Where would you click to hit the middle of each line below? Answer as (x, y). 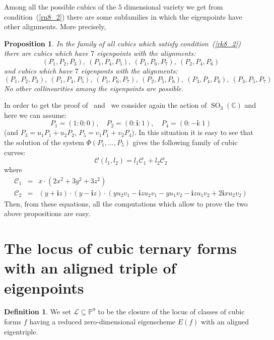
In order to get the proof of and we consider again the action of (106, 105)
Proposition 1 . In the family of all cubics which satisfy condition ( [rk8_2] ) (123, 43)
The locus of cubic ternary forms (120, 248)
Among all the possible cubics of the (60, 7)
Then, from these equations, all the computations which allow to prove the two (126, 203)
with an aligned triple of (90, 268)
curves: (15, 152)
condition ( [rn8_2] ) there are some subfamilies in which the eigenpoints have (123, 16)
